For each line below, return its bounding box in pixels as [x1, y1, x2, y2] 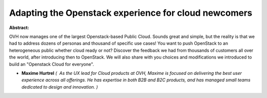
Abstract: [9, 25, 29, 31]
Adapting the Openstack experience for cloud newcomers [9, 7, 252, 18]
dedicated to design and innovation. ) [21, 84, 98, 90]
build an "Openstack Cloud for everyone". [9, 61, 94, 67]
